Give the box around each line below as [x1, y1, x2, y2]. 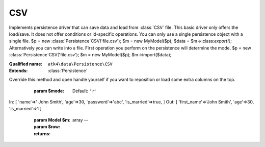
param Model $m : [33, 117, 71, 122]
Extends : [9, 68, 28, 73]
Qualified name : [9, 61, 43, 67]
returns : [33, 130, 51, 137]
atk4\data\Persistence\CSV [48, 61, 113, 67]
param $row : [33, 124, 61, 130]
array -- [72, 117, 88, 122]
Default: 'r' [72, 88, 98, 94]
